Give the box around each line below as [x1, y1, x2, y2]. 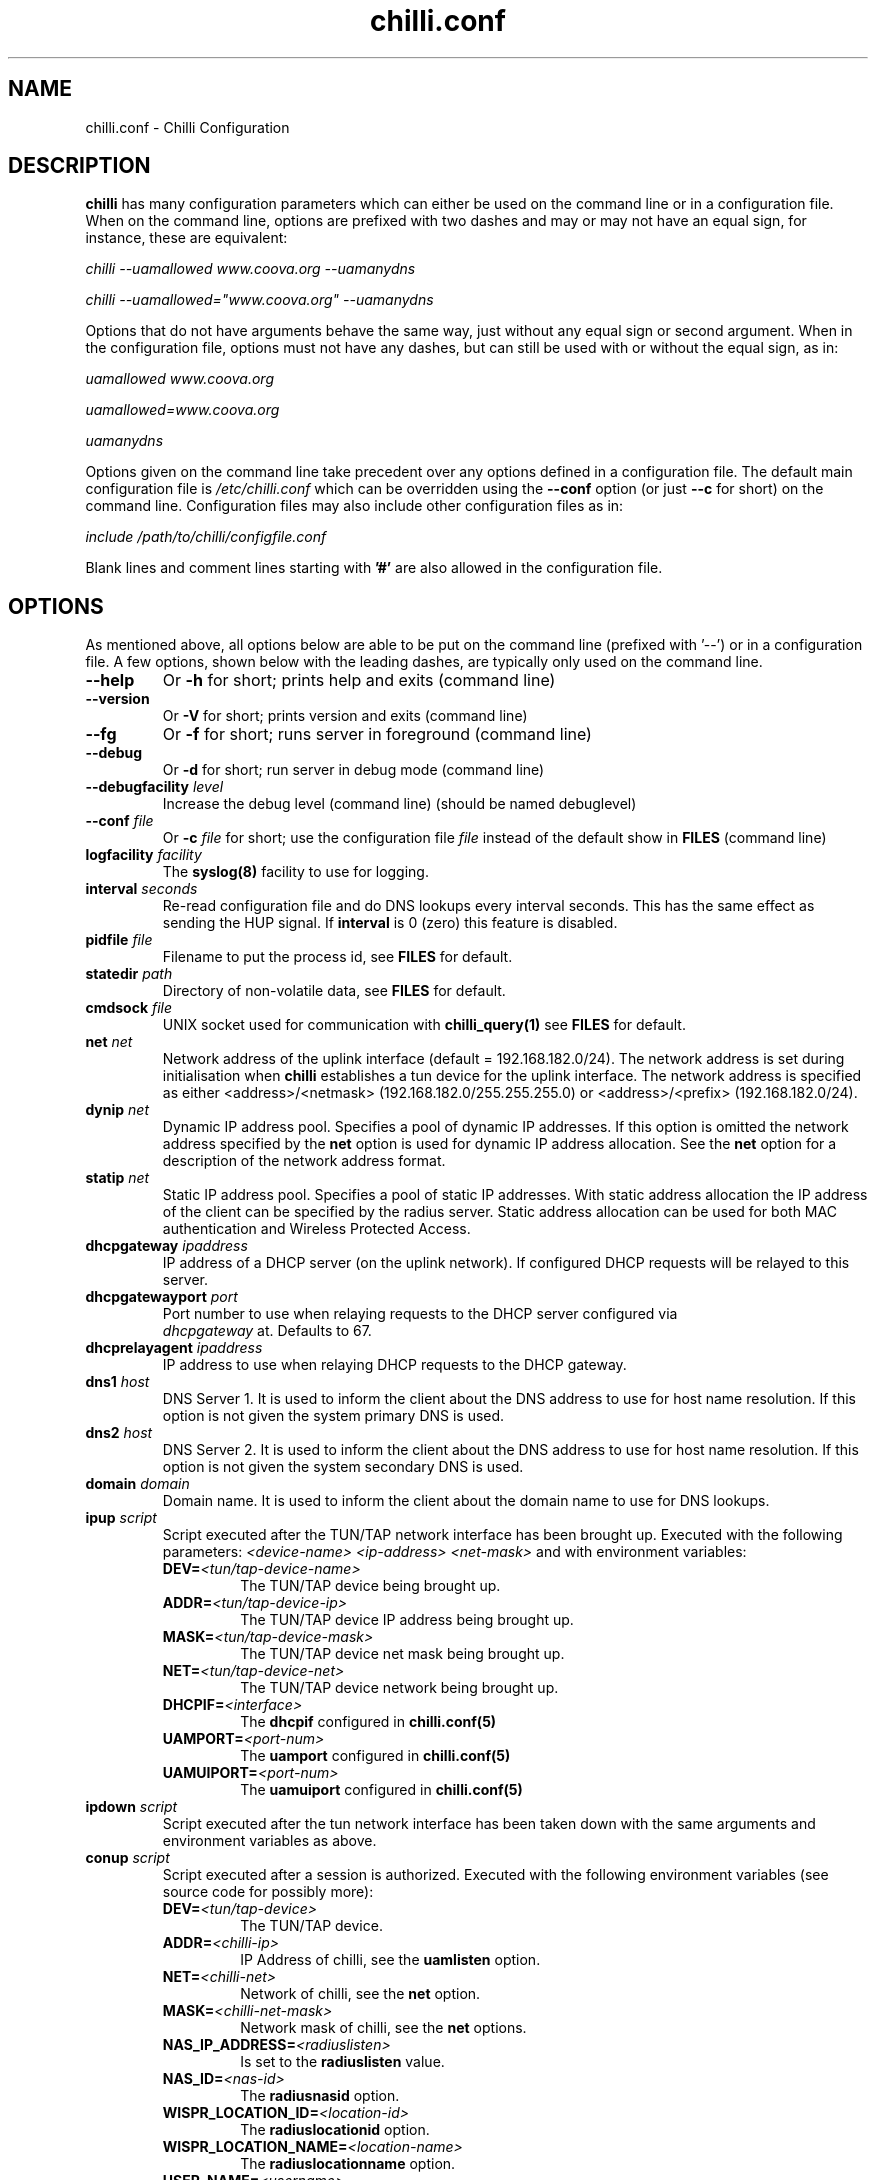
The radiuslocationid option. [240, 2121, 430, 2139]
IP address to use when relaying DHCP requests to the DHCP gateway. [162, 1356, 627, 1374]
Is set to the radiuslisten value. [240, 2053, 445, 2071]
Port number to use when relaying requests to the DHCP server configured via [162, 1305, 678, 1323]
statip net [85, 1169, 150, 1187]
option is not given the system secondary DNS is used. [162, 1458, 524, 1476]
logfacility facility [85, 846, 202, 864]
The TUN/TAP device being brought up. [240, 1577, 501, 1595]
